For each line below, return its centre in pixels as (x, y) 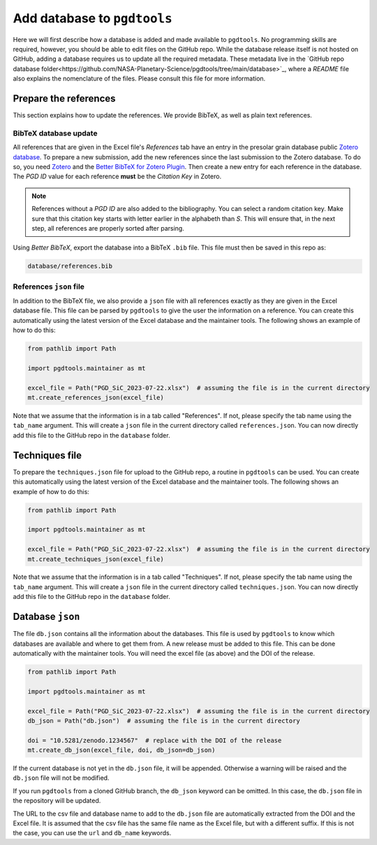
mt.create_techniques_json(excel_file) (96, 559)
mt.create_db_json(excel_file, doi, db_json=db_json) (121, 750)
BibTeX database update (55, 133)
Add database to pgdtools (93, 18)
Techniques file (47, 455)
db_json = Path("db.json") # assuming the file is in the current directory (164, 721)
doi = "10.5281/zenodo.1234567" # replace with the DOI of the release (155, 740)
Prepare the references (64, 98)
